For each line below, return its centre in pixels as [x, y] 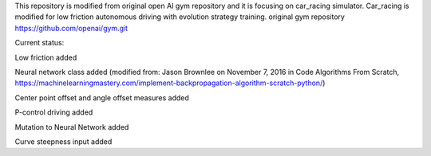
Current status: [40, 43]
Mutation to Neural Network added [72, 127]
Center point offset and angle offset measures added [102, 97]
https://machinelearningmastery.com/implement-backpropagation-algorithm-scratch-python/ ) [170, 83]
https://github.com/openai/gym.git [71, 28]
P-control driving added [54, 112]
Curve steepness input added [63, 141]
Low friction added [46, 57]
